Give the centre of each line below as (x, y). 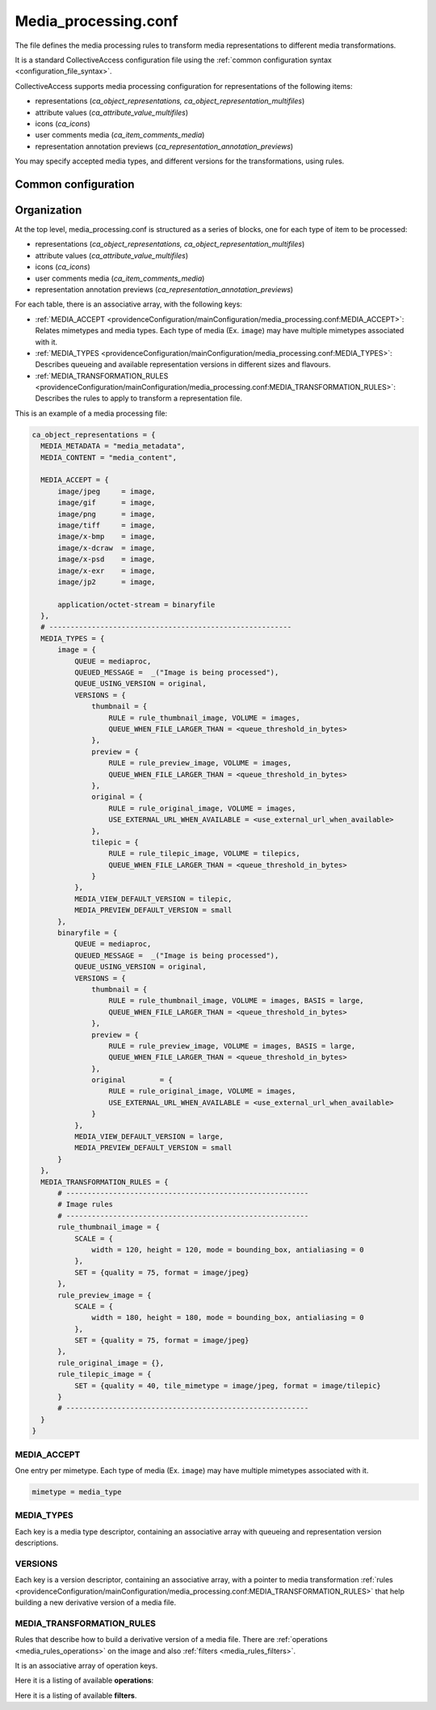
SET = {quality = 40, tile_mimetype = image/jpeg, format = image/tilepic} (227, 1386)
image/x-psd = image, (107, 559)
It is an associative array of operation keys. (86, 1666)
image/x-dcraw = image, (107, 548)
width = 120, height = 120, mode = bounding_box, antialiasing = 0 (228, 1249)
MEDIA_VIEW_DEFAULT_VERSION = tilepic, (153, 899)
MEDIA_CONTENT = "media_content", (109, 457)
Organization (48, 210)
